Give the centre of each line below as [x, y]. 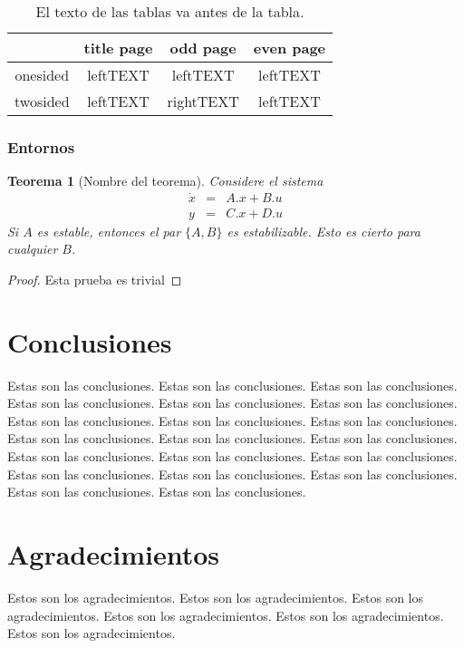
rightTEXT [203, 101]
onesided [42, 74]
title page [118, 47]
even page [290, 47]
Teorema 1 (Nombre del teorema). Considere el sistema [165, 180]
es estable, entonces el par [109, 231]
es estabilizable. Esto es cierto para [324, 231]
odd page [203, 47]
